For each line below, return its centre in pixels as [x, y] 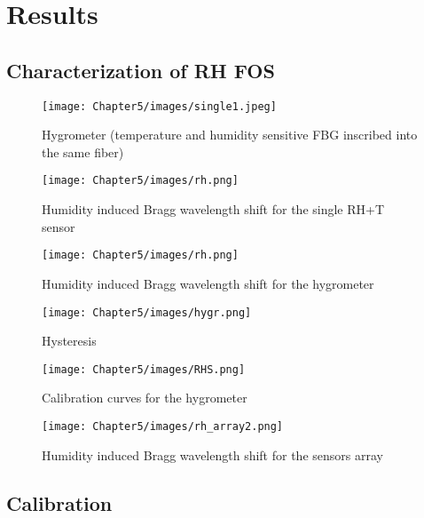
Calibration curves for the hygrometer [145, 398]
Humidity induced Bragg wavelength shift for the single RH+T [213, 209]
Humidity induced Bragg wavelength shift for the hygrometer [208, 283]
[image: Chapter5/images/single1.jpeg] [159, 106]
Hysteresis [69, 341]
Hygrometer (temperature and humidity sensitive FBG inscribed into [230, 135]
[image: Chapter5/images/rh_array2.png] [163, 427]
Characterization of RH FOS [141, 70]
